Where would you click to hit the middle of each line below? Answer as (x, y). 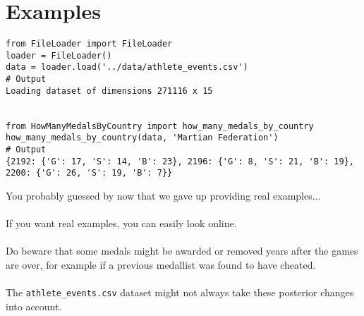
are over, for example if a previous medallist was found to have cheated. (161, 264)
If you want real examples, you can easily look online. (121, 223)
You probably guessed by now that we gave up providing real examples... (163, 195)
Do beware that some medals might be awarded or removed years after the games (182, 251)
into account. (34, 306)
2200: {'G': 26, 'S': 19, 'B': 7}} (89, 173)
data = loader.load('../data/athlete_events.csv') (127, 67)
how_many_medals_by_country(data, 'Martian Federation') (142, 138)
